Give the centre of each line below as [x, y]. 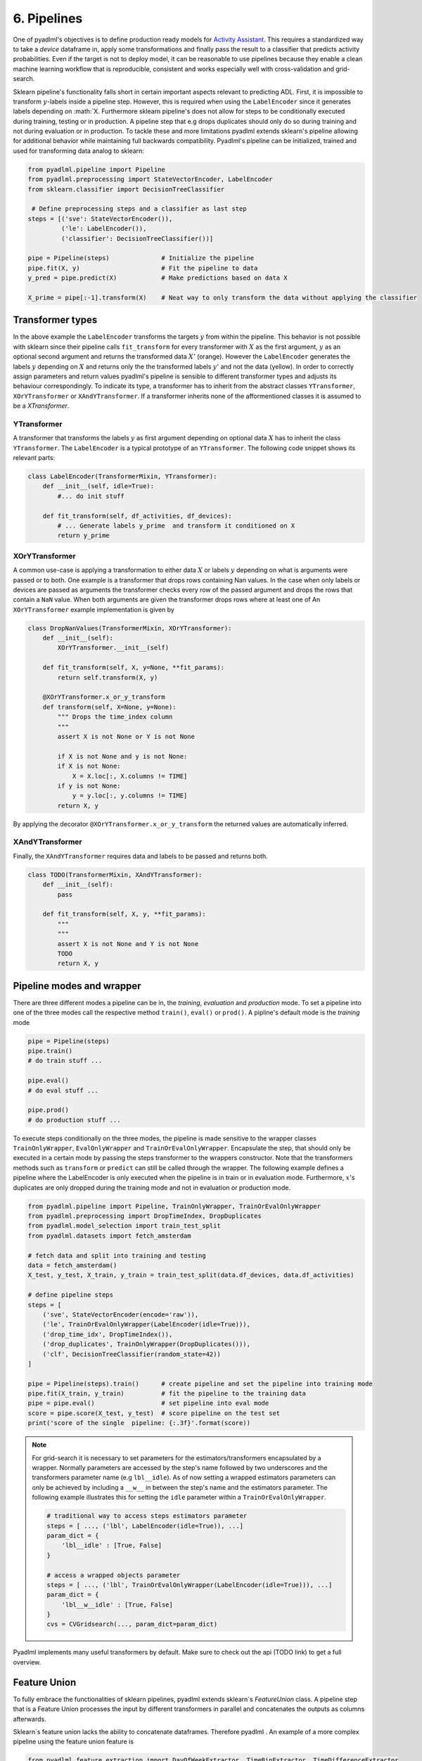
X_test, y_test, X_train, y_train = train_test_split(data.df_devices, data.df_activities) [191, 1275]
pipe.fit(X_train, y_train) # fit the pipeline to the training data [167, 1394]
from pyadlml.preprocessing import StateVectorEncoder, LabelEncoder [150, 179]
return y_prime [84, 536]
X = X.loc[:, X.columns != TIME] [130, 776]
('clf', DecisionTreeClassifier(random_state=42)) [132, 1354]
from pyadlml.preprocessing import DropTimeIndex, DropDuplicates [145, 1216]
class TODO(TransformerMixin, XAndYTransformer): [115, 875]
